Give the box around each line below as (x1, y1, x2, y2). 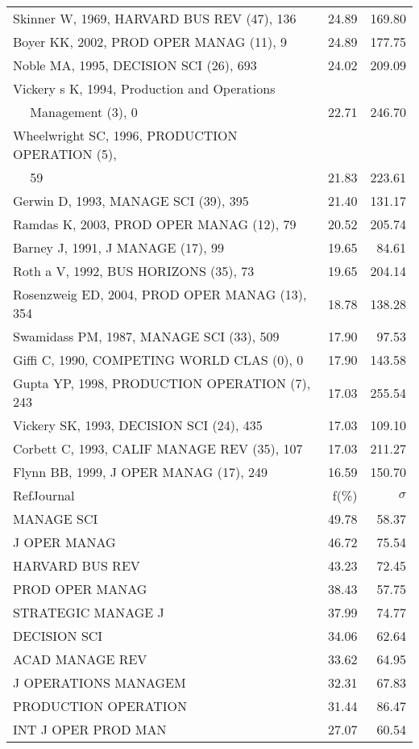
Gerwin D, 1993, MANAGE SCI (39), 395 (13, 191, 249, 210)
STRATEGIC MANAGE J (13, 603, 164, 621)
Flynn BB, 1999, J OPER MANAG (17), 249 (13, 462, 268, 481)
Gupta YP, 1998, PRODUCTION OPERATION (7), (13, 374, 311, 392)
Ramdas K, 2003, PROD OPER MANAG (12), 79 (13, 215, 297, 233)
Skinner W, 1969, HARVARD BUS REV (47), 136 (13, 9, 297, 27)
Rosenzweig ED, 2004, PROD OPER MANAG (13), (13, 285, 307, 303)
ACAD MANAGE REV (13, 650, 147, 668)
